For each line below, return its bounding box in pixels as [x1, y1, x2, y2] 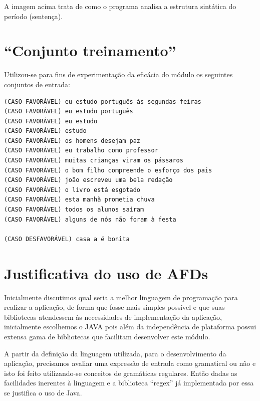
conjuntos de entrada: [4, 79, 70, 89]
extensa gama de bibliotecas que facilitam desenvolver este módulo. [4, 331, 210, 341]
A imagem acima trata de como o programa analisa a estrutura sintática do [4, 1, 236, 11]
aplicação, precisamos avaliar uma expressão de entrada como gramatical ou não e [4, 358, 256, 368]
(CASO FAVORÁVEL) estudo [4, 127, 87, 135]
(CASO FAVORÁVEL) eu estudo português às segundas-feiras [4, 98, 201, 105]
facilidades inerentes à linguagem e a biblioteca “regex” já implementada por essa [4, 377, 254, 388]
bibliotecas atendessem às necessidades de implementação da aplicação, [4, 311, 222, 322]
